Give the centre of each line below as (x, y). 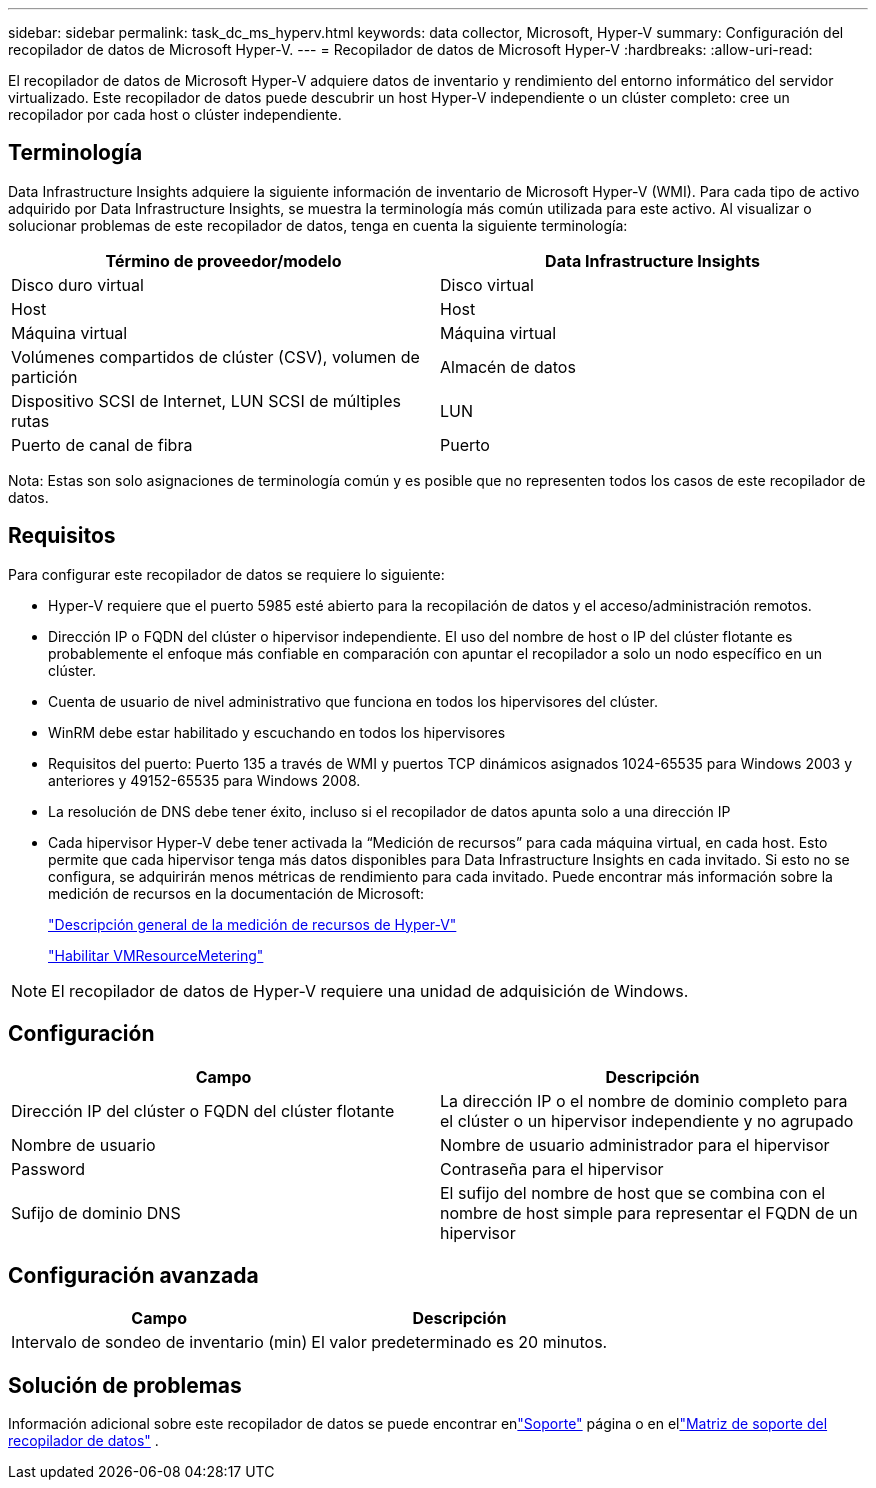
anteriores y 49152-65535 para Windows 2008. (204, 780)
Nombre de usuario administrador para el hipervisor (635, 1144)
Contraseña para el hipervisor (552, 1168)
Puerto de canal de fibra (102, 444)
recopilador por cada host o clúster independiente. (175, 114)
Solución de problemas (125, 1385)
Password (48, 1168)
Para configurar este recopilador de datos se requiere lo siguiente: (226, 574)
